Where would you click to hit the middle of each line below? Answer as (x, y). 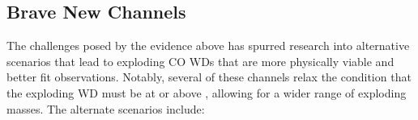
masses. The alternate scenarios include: (106, 108)
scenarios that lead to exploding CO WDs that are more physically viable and (200, 61)
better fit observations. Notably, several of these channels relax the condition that (209, 77)
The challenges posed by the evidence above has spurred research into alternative (208, 46)
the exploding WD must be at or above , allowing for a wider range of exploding (207, 92)
